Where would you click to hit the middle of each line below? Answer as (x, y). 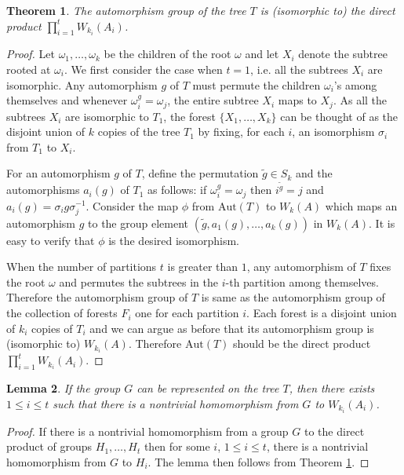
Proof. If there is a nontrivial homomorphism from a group (147, 431)
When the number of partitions (82, 267)
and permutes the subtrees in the (139, 281)
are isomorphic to (107, 116)
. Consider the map (132, 205)
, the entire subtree (213, 100)
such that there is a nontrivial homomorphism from (176, 403)
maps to (297, 100)
